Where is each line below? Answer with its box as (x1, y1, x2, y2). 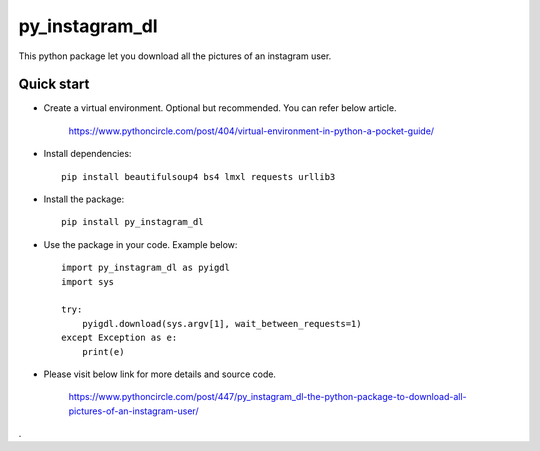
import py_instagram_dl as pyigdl (61, 262, 230, 274)
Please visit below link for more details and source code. (43, 368, 277, 380)
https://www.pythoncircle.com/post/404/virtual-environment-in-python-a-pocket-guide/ (68, 125, 435, 137)
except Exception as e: (61, 332, 178, 344)
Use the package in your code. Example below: (43, 238, 238, 250)
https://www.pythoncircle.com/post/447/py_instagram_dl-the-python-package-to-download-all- (68, 391, 467, 403)
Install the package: (43, 193, 125, 205)
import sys (61, 276, 115, 287)
